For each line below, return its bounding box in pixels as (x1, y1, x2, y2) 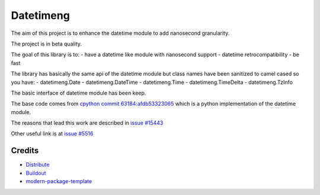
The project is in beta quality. (11, 40, 82, 47)
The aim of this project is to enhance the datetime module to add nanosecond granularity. (11, 30, 230, 37)
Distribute (25, 161, 50, 168)
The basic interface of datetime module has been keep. (11, 89, 146, 96)
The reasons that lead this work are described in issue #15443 (11, 119, 164, 126)
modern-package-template (25, 178, 92, 185)
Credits (11, 145, 39, 156)
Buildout (25, 169, 47, 177)
